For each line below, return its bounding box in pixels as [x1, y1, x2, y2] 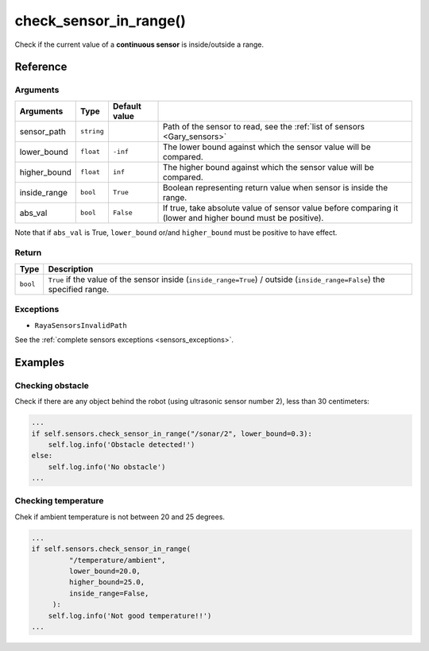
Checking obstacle [14, 379, 89, 391]
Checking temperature [14, 495, 104, 507]
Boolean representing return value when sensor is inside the [162, 182, 388, 193]
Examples [14, 356, 65, 369]
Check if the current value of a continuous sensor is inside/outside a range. [14, 40, 265, 49]
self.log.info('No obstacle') [48, 462, 166, 472]
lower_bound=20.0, [68, 566, 141, 576]
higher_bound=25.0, [68, 578, 145, 587]
